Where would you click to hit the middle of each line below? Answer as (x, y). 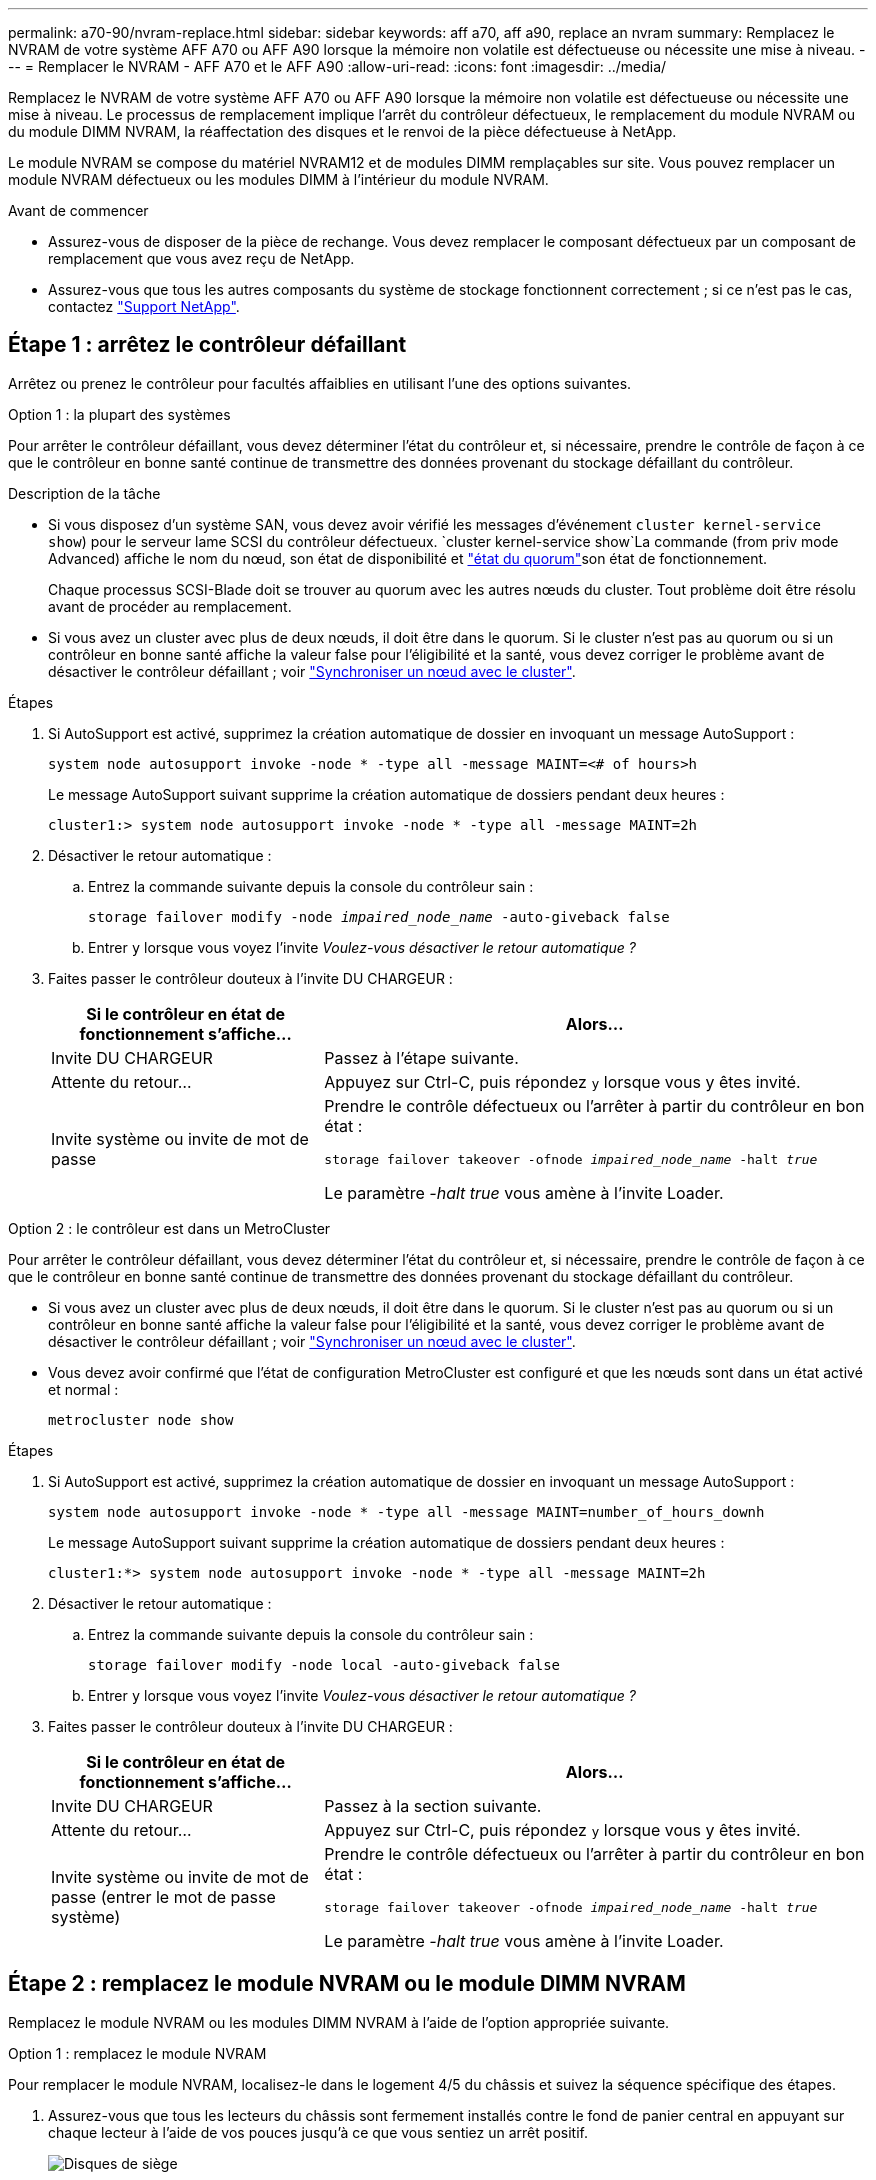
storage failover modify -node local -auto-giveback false (324, 1664)
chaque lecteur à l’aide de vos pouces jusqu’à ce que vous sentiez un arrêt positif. (318, 2132)
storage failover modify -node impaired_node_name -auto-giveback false (379, 916)
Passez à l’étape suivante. (421, 1057)
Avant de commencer (78, 210)
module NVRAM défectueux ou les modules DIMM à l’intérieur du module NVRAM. (278, 179)
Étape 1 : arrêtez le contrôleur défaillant (207, 345)
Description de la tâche (84, 493)
